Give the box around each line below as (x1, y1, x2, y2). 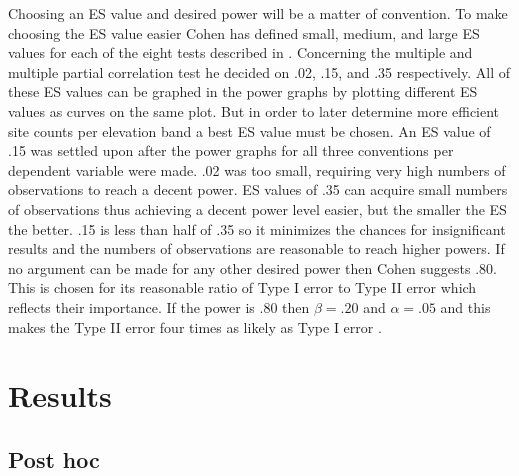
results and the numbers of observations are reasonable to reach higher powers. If (8, 238, 505, 259)
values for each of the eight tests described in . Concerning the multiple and (8, 42, 473, 63)
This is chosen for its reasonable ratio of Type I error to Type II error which (8, 277, 477, 298)
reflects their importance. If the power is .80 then (8, 296, 310, 317)
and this (440, 296, 491, 317)
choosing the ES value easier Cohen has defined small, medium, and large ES (8, 22, 480, 43)
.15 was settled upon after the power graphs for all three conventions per (8, 140, 454, 161)
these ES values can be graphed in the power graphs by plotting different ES (8, 81, 478, 102)
